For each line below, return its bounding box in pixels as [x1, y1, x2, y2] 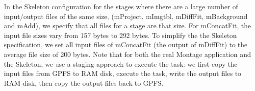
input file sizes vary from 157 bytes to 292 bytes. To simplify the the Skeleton [4, 30, 237, 40]
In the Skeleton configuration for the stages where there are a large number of [4, 1, 238, 11]
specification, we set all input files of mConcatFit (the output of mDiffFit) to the [4, 39, 248, 50]
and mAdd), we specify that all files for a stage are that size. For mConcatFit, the [4, 20, 251, 31]
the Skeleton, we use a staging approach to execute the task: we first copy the [4, 58, 237, 69]
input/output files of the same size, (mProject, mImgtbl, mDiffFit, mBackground [4, 11, 248, 21]
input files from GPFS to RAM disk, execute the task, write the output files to [4, 68, 241, 78]
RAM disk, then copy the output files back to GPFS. [4, 77, 164, 88]
